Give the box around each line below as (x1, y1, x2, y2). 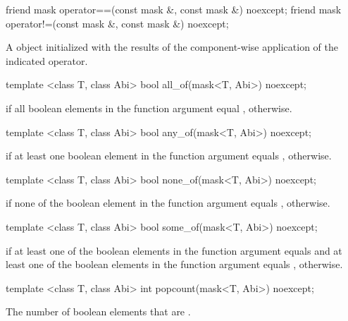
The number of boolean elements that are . (6, 304, 191, 319)
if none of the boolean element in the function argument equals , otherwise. (6, 195, 330, 210)
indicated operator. (6, 53, 88, 68)
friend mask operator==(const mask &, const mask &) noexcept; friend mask (6, 2, 342, 16)
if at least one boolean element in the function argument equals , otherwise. (6, 148, 332, 163)
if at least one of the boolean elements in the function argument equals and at (6, 243, 342, 258)
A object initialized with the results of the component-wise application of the (6, 40, 338, 54)
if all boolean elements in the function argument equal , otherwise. (6, 100, 292, 115)
